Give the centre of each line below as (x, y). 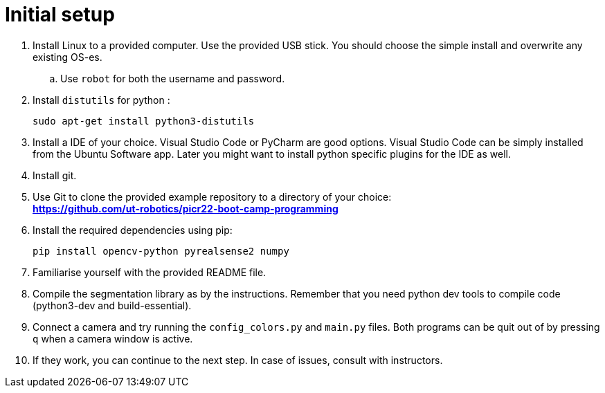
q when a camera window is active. (113, 338)
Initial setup (60, 15)
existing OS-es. (67, 57)
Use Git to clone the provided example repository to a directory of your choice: (212, 196)
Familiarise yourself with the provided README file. (150, 272)
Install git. (55, 175)
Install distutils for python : (101, 100)
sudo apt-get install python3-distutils (144, 121)
